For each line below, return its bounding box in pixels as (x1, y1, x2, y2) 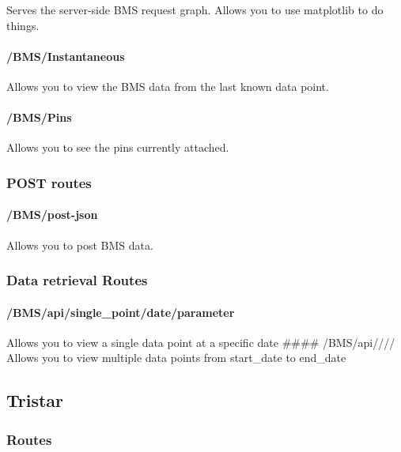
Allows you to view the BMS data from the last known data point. (6, 77, 329, 94)
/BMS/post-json (6, 206, 98, 223)
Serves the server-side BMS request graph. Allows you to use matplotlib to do (6, 2, 384, 17)
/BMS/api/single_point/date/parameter (6, 303, 235, 320)
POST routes (6, 172, 92, 192)
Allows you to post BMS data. (6, 236, 153, 253)
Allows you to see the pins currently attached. (6, 139, 229, 156)
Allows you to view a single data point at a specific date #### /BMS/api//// (6, 333, 395, 350)
